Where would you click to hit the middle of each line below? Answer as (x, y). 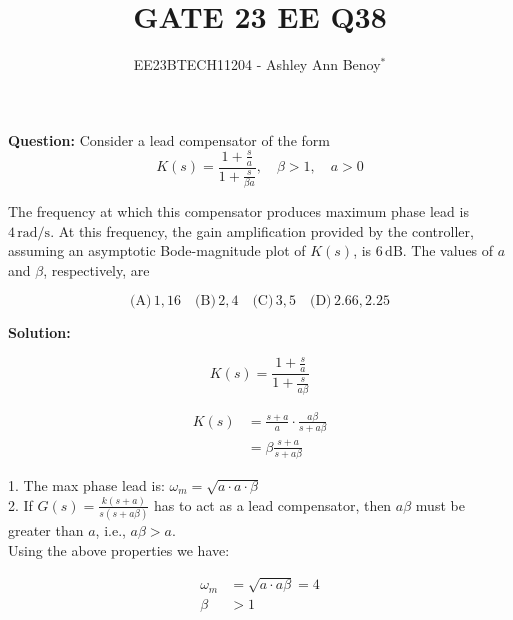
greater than (46, 530)
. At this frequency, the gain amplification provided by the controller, (262, 230)
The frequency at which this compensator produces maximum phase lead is (238, 211)
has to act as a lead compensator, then (273, 504)
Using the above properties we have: (119, 549)
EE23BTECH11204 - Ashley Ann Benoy (257, 64)
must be (440, 504)
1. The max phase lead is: (86, 484)
